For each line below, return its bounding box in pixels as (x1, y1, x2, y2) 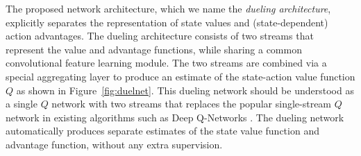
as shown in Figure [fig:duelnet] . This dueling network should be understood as (16, 83, 354, 97)
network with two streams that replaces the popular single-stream (51, 96, 332, 111)
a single (6, 96, 37, 111)
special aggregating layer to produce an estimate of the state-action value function (6, 69, 355, 83)
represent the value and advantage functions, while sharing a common (6, 42, 302, 56)
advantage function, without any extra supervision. (6, 137, 223, 151)
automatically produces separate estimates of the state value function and (6, 123, 319, 138)
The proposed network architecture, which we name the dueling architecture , (6, 1, 331, 15)
